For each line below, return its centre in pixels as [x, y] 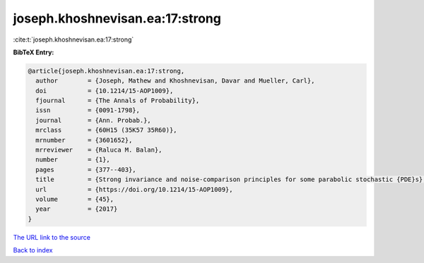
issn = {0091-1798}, [88, 110]
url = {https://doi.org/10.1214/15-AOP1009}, [134, 189]
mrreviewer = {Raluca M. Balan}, [99, 150]
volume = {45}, [75, 199]
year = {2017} [77, 209]
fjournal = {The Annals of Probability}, [118, 101]
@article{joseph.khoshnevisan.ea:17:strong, [106, 71]
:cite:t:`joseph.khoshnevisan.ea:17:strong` [73, 39]
